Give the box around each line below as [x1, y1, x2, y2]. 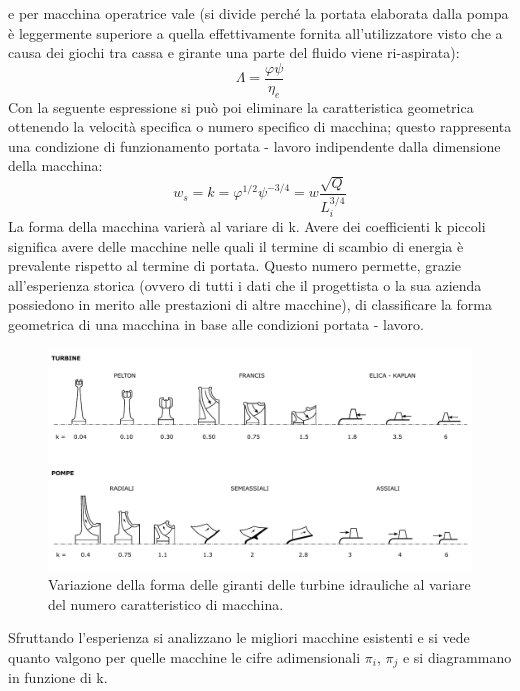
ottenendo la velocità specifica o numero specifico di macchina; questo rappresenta [8, 116, 512, 137]
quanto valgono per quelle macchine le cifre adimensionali [8, 646, 361, 667]
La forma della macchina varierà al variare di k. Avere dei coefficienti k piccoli [8, 215, 486, 236]
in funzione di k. [8, 667, 108, 688]
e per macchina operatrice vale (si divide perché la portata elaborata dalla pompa [8, 3, 509, 23]
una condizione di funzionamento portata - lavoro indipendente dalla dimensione [8, 135, 501, 156]
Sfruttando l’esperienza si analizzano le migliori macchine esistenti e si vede [8, 627, 470, 648]
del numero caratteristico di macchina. [48, 593, 284, 614]
